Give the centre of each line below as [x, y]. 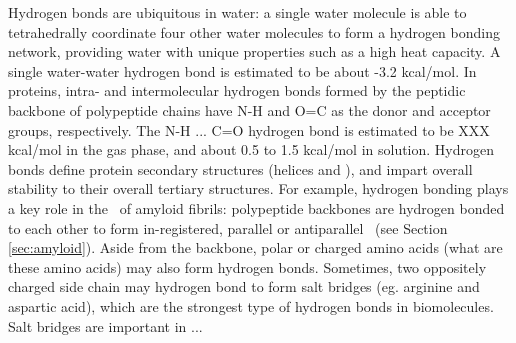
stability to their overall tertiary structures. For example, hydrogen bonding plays [258, 188]
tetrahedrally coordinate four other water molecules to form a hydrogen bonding [254, 31]
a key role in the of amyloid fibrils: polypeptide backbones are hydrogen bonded [256, 207]
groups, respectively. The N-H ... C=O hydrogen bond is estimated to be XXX [249, 129]
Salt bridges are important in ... [105, 325]
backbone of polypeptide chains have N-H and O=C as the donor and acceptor [249, 109]
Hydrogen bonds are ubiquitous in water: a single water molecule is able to [237, 12]
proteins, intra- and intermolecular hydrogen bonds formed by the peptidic [237, 90]
